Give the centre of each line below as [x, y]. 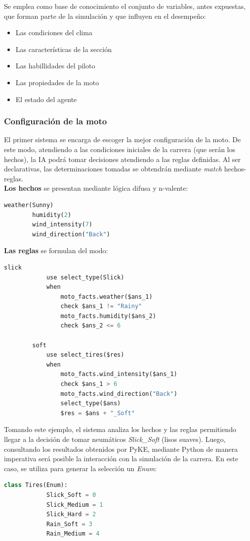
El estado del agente [46, 99]
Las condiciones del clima [54, 32]
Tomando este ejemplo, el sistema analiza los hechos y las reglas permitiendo [120, 429]
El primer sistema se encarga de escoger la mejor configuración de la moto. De [123, 139]
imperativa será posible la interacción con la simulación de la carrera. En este [121, 459]
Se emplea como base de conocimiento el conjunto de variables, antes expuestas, [125, 6]
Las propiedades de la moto [57, 82]
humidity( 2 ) [52, 215]
